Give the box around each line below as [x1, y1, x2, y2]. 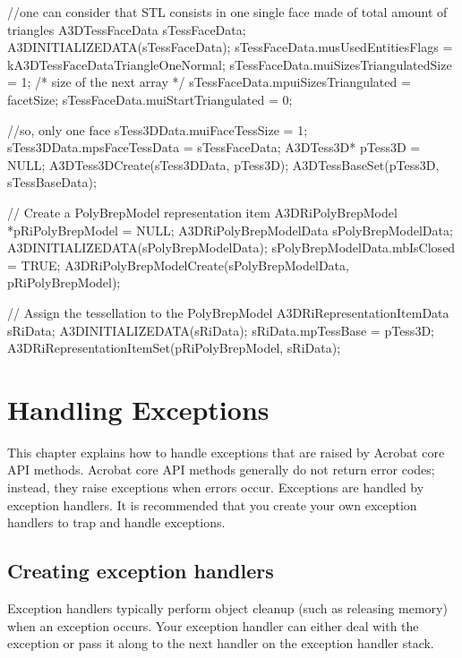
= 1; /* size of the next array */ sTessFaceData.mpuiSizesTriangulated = [7, 73, 411, 91]
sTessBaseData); [7, 173, 97, 192]
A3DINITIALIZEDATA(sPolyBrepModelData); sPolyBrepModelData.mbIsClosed [7, 238, 456, 257]
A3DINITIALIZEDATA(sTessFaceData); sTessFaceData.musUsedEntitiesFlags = [7, 38, 453, 56]
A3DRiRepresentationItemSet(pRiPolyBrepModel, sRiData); [7, 338, 341, 357]
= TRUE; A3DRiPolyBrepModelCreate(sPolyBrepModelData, [7, 255, 349, 274]
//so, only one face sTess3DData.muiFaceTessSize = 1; [7, 120, 308, 139]
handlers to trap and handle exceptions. [7, 513, 226, 532]
